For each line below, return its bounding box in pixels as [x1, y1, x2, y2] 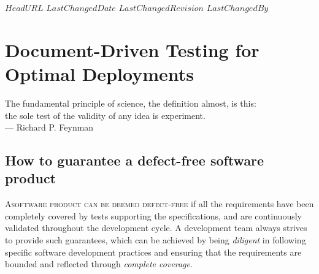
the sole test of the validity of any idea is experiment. [5, 108, 206, 121]
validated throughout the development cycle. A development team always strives [5, 221, 307, 234]
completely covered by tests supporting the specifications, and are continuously [5, 209, 302, 222]
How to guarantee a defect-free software [5, 151, 264, 170]
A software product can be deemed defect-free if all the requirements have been [5, 197, 314, 210]
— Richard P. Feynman [5, 121, 94, 134]
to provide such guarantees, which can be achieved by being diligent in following [5, 234, 306, 246]
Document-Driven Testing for [5, 37, 259, 62]
